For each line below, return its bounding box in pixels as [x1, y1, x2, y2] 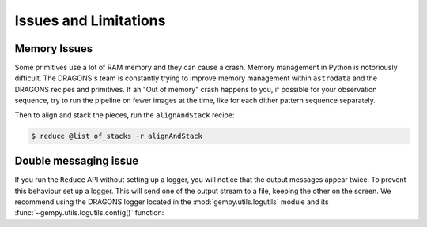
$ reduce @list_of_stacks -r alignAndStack [31, 131, 203, 140]
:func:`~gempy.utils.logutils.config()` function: [14, 208, 164, 218]
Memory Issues [14, 42, 93, 55]
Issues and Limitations [14, 12, 166, 29]
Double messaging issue [14, 154, 138, 168]
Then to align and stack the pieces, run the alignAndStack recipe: [14, 110, 235, 120]
